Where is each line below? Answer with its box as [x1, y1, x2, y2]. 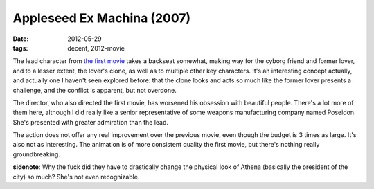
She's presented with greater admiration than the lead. [12, 118, 169, 126]
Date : [12, 35, 29, 43]
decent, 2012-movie [67, 44, 125, 52]
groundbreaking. [12, 150, 60, 159]
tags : [12, 44, 28, 52]
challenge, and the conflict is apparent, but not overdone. [12, 86, 177, 94]
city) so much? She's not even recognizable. [12, 172, 140, 181]
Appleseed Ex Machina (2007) [12, 10, 191, 26]
